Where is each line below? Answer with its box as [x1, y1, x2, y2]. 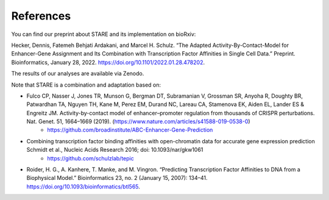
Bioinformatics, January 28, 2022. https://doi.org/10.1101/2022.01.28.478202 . [11, 59, 205, 66]
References [11, 9, 71, 23]
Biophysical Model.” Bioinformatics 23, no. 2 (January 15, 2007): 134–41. [26, 174, 208, 182]
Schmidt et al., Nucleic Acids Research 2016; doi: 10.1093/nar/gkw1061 [26, 146, 203, 154]
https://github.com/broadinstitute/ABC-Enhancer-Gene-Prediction [47, 126, 213, 134]
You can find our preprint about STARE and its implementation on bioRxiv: [11, 30, 196, 38]
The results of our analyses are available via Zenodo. [11, 70, 144, 77]
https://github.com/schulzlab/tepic [47, 154, 134, 162]
